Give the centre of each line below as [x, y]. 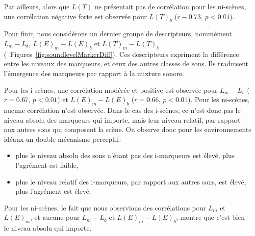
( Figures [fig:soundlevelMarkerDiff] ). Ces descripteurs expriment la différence [122, 54]
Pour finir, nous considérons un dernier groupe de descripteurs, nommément [118, 34]
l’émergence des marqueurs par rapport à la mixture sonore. [94, 73]
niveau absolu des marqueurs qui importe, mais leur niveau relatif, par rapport [122, 119]
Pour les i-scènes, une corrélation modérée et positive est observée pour [111, 90]
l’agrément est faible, [47, 165]
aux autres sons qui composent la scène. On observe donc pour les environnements [127, 129]
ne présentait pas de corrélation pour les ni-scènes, [170, 6]
